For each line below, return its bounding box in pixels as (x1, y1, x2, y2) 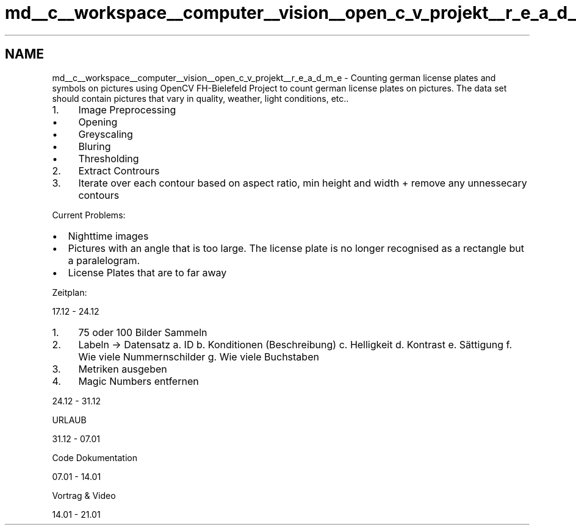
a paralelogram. (68, 254, 140, 267)
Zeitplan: (52, 287, 87, 298)
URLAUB (52, 414, 87, 425)
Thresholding (78, 152, 139, 165)
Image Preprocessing (78, 103, 176, 116)
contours (78, 188, 120, 201)
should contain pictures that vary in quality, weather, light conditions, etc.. (52, 93, 349, 104)
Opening (78, 115, 118, 128)
